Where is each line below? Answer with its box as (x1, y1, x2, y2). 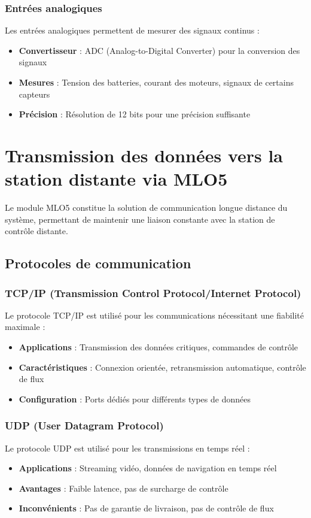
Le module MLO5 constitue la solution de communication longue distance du (5, 201, 288, 214)
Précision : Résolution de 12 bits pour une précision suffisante (19, 108, 251, 120)
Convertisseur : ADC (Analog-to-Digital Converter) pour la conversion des (19, 44, 300, 56)
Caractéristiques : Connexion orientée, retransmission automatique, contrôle (19, 361, 306, 373)
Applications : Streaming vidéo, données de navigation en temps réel (19, 462, 277, 474)
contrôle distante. (5, 225, 68, 237)
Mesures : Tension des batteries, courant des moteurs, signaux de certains (19, 76, 294, 88)
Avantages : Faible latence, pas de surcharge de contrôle (19, 481, 228, 494)
